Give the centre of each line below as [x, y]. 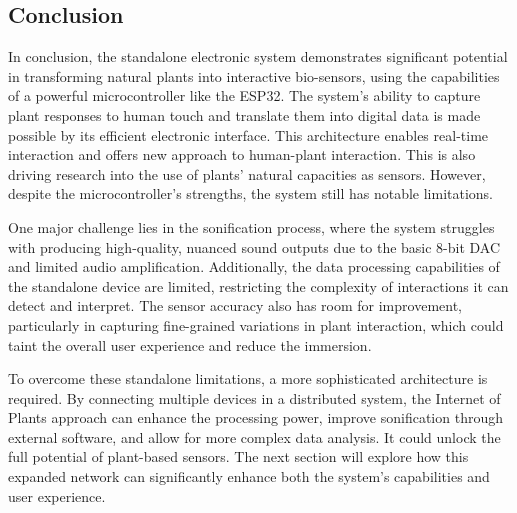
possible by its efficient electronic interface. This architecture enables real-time [248, 134]
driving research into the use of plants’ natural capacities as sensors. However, [247, 173]
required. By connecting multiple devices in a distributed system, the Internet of [254, 397]
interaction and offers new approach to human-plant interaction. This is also [242, 154]
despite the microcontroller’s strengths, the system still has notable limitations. [251, 193]
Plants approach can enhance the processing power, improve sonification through [255, 417]
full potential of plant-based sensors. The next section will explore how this [238, 456]
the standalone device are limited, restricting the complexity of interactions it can [258, 285]
